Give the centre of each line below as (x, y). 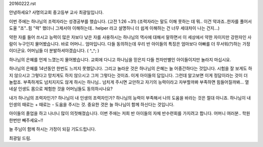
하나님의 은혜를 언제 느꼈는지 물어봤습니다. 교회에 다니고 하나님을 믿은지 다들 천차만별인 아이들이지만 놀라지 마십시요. (120, 59)
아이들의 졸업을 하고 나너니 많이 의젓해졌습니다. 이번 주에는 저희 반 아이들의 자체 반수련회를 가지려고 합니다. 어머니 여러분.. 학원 (130, 114)
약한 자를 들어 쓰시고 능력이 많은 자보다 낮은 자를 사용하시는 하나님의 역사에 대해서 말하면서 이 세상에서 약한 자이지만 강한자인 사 (130, 37)
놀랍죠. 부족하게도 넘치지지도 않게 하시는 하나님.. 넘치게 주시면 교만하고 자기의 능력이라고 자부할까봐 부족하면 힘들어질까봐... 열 (129, 82)
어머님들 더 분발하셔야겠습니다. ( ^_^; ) (63, 50)
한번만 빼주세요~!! (26, 120)
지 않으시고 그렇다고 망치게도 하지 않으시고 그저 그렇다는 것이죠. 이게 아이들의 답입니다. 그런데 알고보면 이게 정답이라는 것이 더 (128, 75)
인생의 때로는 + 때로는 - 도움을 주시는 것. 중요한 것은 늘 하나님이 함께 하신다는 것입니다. (92, 105)
